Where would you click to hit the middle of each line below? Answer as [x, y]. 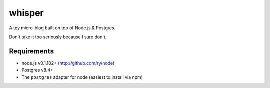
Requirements [32, 51]
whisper [27, 13]
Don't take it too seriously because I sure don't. [58, 37]
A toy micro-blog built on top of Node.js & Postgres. [62, 28]
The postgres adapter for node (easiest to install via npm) [82, 77]
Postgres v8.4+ [37, 70]
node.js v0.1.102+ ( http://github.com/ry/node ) [68, 63]
